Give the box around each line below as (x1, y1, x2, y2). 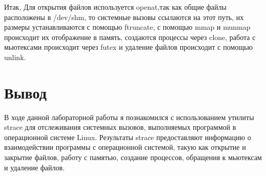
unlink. (4, 51, 26, 62)
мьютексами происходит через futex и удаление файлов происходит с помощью (4, 42, 253, 52)
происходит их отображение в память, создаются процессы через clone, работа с (4, 31, 256, 42)
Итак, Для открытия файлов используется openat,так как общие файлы (4, 2, 227, 12)
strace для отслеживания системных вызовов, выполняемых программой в (4, 122, 236, 132)
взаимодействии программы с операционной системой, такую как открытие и (4, 142, 246, 152)
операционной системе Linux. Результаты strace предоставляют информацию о (4, 131, 251, 142)
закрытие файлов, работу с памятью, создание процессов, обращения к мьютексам (4, 152, 262, 163)
